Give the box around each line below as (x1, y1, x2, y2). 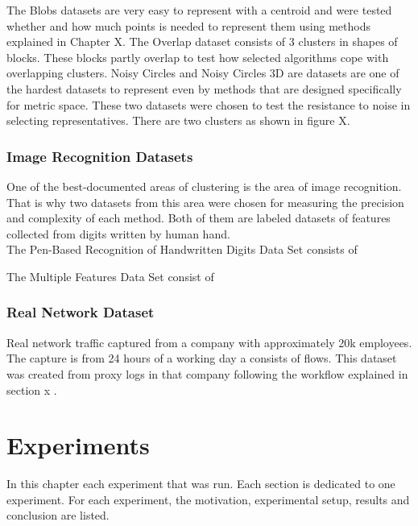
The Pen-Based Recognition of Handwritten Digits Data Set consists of (6, 241, 358, 258)
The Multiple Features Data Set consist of (6, 267, 214, 284)
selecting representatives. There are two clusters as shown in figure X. (6, 112, 350, 129)
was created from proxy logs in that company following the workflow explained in (6, 365, 408, 382)
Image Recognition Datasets (6, 146, 193, 166)
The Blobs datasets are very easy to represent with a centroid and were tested (6, 2, 392, 18)
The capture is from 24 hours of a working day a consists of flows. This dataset (6, 350, 397, 367)
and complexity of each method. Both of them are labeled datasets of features (6, 209, 391, 226)
